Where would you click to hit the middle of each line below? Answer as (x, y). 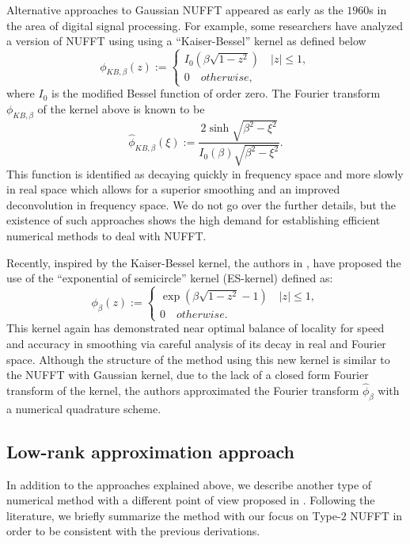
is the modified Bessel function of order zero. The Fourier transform (216, 93)
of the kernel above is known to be (121, 108)
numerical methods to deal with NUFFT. (106, 236)
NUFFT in (376, 515)
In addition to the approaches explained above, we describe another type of (189, 484)
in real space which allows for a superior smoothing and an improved (173, 189)
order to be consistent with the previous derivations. (133, 531)
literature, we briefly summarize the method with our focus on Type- (174, 515)
